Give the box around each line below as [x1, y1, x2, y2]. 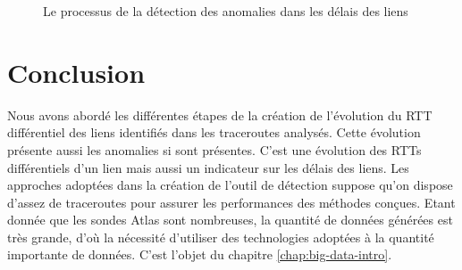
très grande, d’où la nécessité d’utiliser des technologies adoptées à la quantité [7, 227, 434, 246]
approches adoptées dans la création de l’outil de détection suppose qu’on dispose [7, 176, 453, 194]
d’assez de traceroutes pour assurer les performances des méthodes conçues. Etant [7, 192, 456, 211]
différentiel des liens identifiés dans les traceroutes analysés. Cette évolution [7, 123, 421, 142]
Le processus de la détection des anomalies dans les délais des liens [43, 2, 408, 20]
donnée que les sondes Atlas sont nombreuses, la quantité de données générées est [7, 210, 453, 229]
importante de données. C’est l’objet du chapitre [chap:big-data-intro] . [7, 245, 392, 264]
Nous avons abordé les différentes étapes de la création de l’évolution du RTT [7, 105, 433, 124]
